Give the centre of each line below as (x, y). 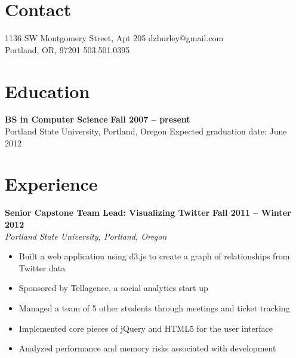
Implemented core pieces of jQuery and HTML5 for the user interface (146, 328)
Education (47, 91)
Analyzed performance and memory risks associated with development (147, 348)
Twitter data (42, 267)
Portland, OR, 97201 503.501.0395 (67, 49)
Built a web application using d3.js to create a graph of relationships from (154, 256)
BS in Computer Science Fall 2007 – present (98, 119)
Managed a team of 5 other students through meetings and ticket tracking (154, 307)
